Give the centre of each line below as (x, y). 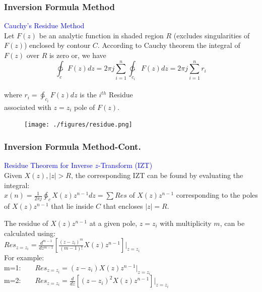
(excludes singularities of (212, 35)
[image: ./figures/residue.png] (78, 125)
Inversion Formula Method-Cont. (73, 147)
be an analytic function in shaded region (101, 35)
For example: (24, 257)
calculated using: (30, 233)
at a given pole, (113, 223)
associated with (28, 107)
